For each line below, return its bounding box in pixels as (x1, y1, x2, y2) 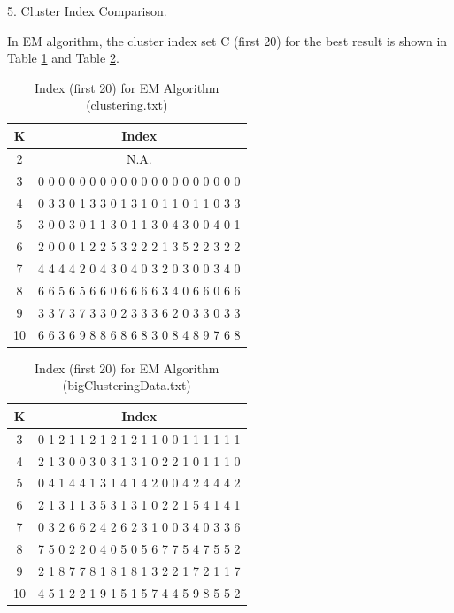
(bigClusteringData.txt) (62, 376, 191, 395)
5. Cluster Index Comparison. (7, 2, 167, 19)
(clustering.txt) (86, 96, 168, 114)
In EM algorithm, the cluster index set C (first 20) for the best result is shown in (7, 31, 448, 50)
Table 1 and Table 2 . (7, 49, 119, 67)
